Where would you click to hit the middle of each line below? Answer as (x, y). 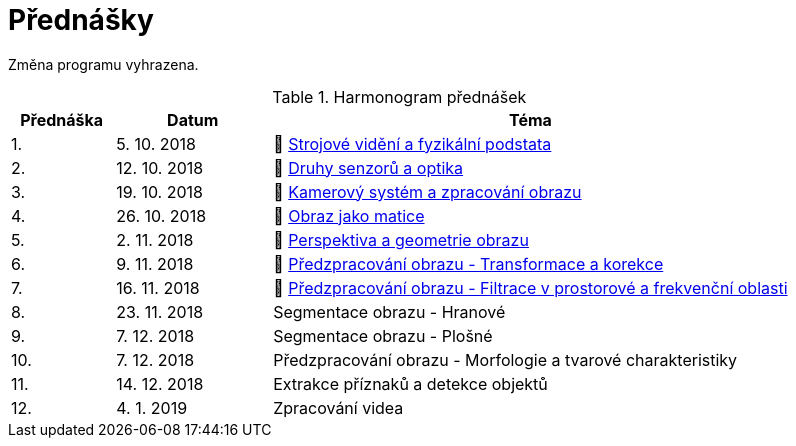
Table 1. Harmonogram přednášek (399, 96)
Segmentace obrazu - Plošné (383, 335)
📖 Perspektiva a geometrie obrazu (401, 239)
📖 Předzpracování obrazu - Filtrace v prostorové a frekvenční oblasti (530, 287)
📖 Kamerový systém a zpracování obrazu (427, 191)
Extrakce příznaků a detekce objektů (410, 383)
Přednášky (81, 20)
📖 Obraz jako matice (349, 215)
